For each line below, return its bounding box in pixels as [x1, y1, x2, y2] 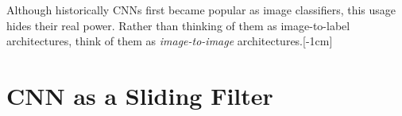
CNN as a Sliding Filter [6, 79, 273, 111]
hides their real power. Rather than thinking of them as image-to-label [6, 17, 350, 33]
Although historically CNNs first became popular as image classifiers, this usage [6, 2, 396, 17]
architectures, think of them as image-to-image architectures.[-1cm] [6, 33, 333, 49]
